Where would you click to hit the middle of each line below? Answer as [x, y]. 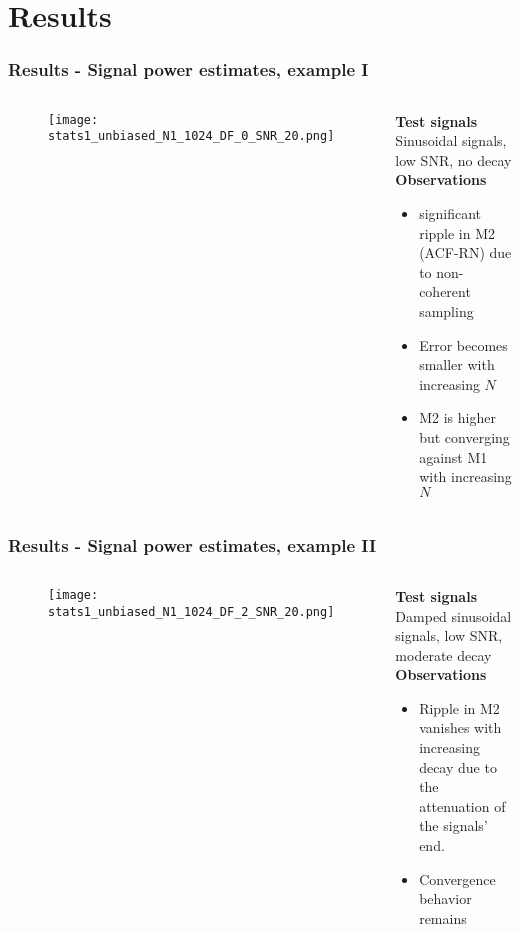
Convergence [457, 878]
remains [443, 917]
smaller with [457, 364]
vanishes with [460, 727]
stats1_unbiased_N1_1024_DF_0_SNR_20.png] [191, 136]
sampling [446, 310]
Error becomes [463, 344]
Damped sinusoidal [453, 615]
